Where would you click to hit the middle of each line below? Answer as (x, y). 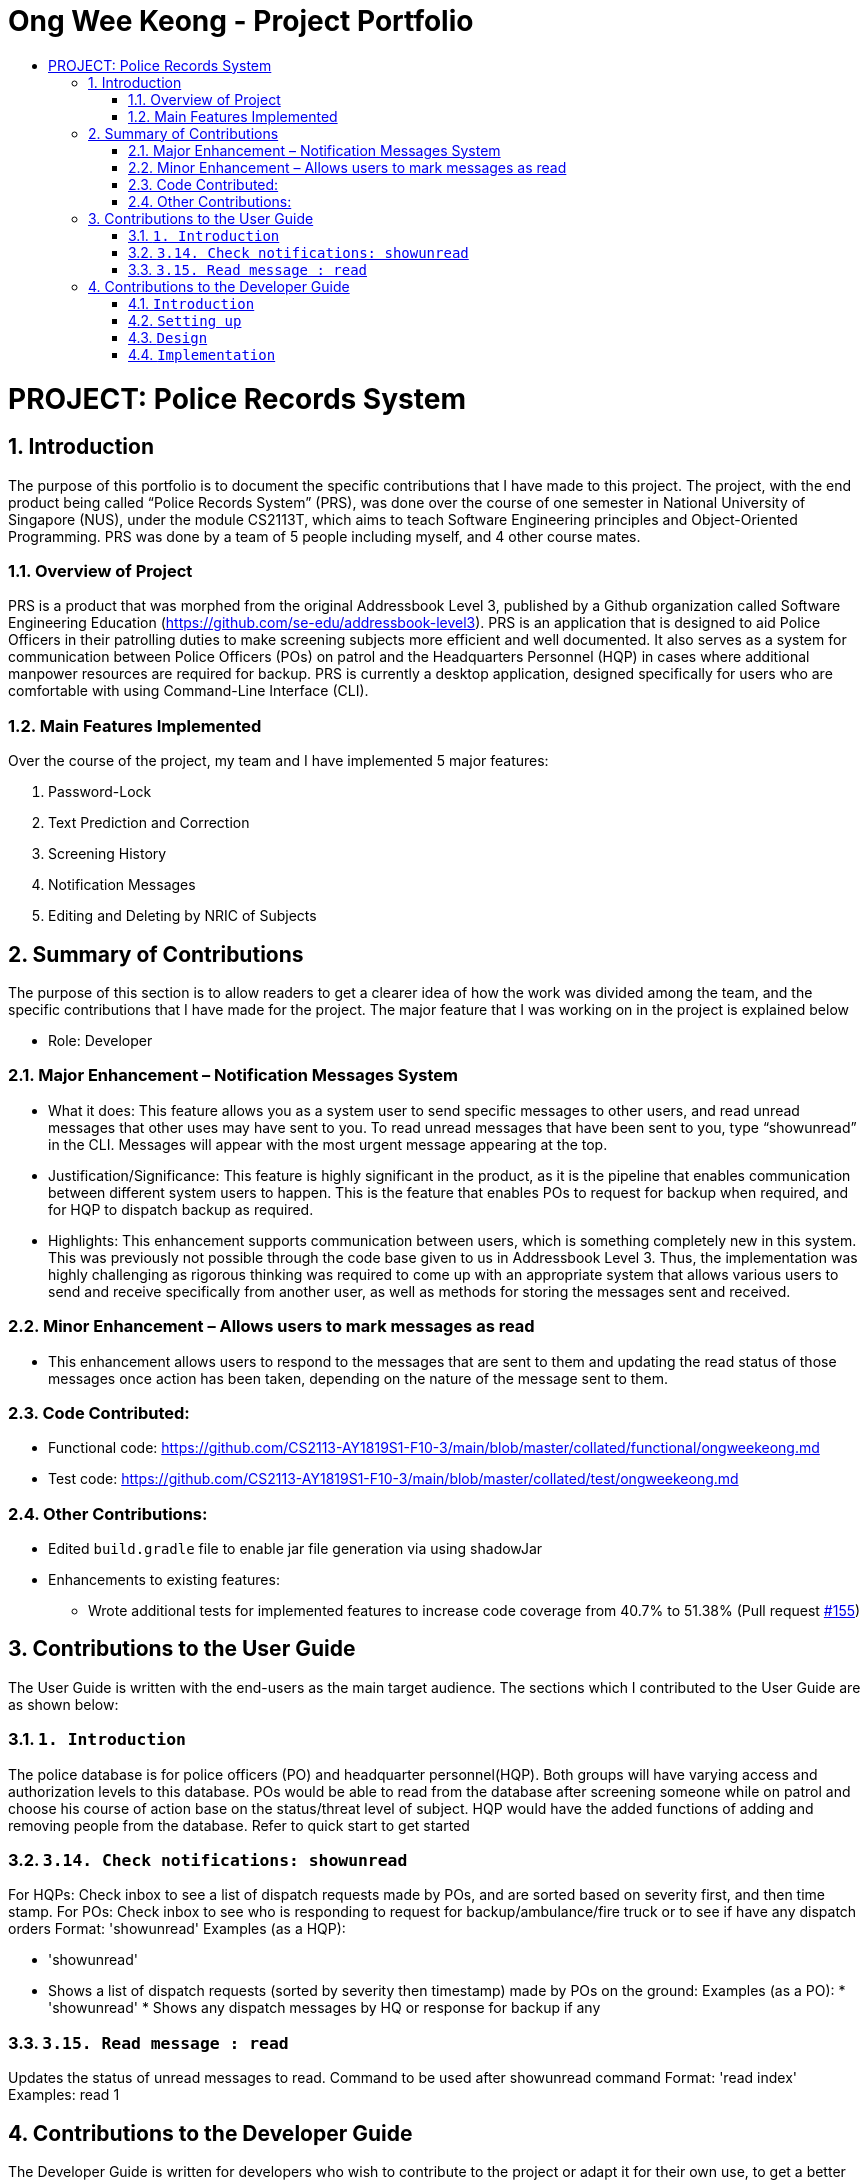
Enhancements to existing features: (164, 1580)
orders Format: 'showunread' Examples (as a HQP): (177, 1929)
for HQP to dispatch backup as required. (181, 1209)
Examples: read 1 (64, 2095)
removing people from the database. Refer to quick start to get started (239, 1825)
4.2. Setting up (185, 320)
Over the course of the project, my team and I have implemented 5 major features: (278, 761)
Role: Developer (100, 1041)
